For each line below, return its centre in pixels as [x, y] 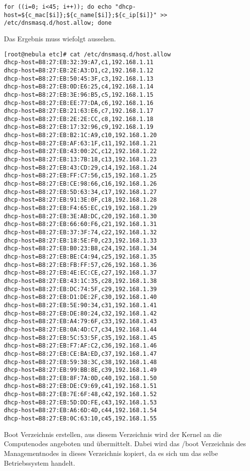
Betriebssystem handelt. [40, 462]
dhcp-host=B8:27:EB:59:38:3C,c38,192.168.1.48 [80, 362]
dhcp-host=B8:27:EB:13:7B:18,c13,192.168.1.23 [80, 160]
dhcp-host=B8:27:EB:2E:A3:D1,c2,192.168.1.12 [79, 70]
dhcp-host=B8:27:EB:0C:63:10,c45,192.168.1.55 [80, 419]
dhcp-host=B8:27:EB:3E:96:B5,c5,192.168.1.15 [79, 95]
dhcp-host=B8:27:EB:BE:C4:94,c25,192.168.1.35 [80, 256]
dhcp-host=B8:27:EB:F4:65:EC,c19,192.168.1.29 [80, 208]
